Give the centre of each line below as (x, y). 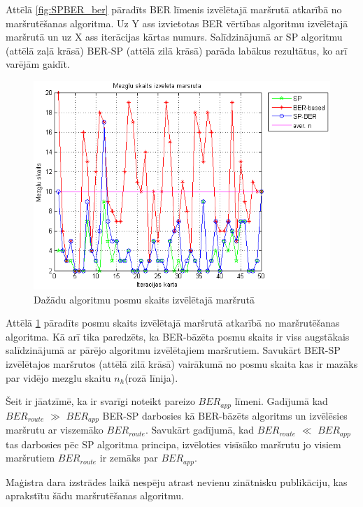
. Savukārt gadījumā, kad (200, 430)
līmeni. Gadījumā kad (281, 401)
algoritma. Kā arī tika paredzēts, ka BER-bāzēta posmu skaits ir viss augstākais (178, 336)
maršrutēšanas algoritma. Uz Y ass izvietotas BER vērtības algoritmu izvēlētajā (177, 23)
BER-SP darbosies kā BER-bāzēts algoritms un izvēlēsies (225, 415)
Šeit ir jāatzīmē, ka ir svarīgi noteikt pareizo (100, 401)
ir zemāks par (129, 458)
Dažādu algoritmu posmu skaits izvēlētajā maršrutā (144, 299)
